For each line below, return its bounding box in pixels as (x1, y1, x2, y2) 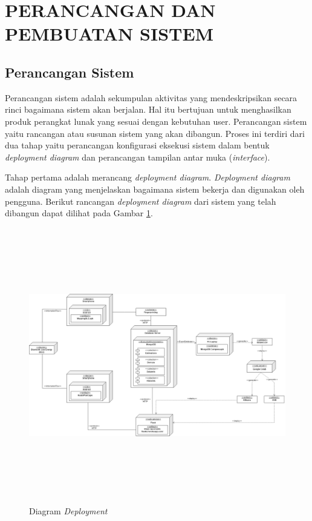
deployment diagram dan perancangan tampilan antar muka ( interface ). (5, 150, 270, 163)
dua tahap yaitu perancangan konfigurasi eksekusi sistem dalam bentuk (5, 139, 270, 151)
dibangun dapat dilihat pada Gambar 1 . (5, 207, 153, 219)
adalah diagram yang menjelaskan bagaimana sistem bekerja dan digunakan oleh (5, 182, 305, 195)
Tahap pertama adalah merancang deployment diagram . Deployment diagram (5, 171, 290, 184)
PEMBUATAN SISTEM (5, 21, 214, 46)
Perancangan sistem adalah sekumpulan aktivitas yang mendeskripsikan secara (5, 91, 297, 104)
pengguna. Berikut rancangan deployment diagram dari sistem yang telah (5, 194, 276, 207)
